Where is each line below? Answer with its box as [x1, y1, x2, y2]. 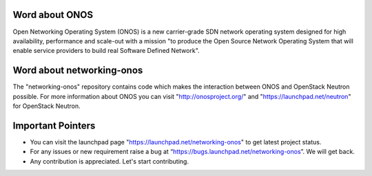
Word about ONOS [12, 9, 94, 21]
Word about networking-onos [12, 65, 143, 76]
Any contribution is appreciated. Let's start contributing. [30, 157, 189, 165]
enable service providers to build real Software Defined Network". [12, 47, 200, 55]
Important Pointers [12, 120, 96, 131]
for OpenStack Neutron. [12, 102, 81, 110]
